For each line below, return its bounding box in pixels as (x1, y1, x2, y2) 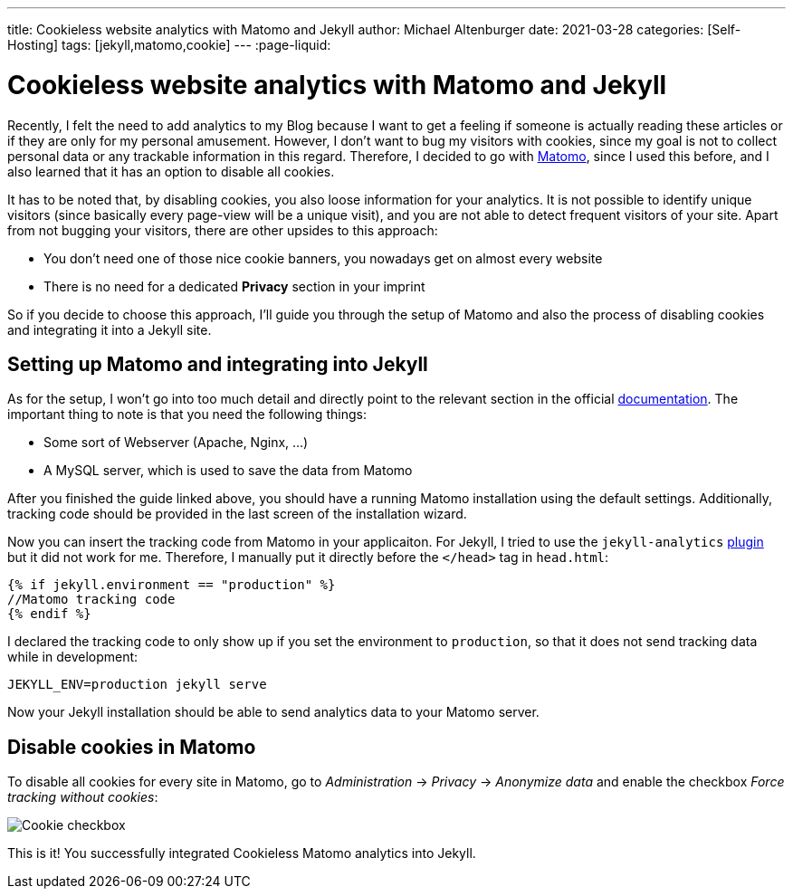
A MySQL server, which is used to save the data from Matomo (43, 462, 413, 479)
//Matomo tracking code (7, 592, 176, 607)
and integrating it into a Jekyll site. (7, 321, 212, 338)
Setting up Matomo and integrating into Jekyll (7, 352, 428, 376)
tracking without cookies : (7, 789, 158, 805)
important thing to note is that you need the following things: (7, 406, 367, 423)
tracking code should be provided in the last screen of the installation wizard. (7, 506, 467, 522)
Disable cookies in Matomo (7, 735, 256, 758)
